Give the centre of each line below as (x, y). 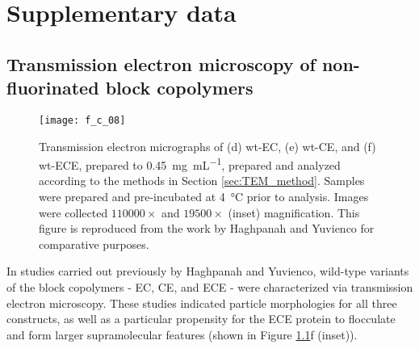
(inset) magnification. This (294, 212)
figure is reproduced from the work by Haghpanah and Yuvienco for (207, 228)
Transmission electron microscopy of (161, 63)
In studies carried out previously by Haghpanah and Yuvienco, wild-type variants (208, 271)
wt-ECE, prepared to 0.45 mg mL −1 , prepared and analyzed (190, 164)
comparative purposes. (94, 244)
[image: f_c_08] (82, 120)
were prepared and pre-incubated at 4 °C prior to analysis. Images (204, 197)
